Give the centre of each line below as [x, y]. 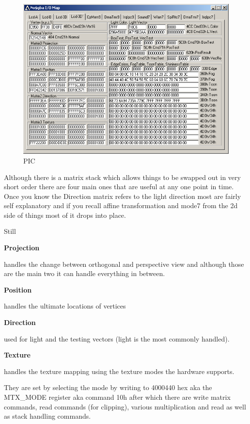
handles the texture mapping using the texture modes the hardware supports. [119, 371]
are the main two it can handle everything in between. [85, 273]
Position [18, 289]
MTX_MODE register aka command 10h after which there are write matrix [117, 397]
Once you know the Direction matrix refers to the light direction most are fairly [123, 196]
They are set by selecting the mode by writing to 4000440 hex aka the [108, 387]
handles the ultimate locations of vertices [65, 306]
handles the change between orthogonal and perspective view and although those [124, 264]
